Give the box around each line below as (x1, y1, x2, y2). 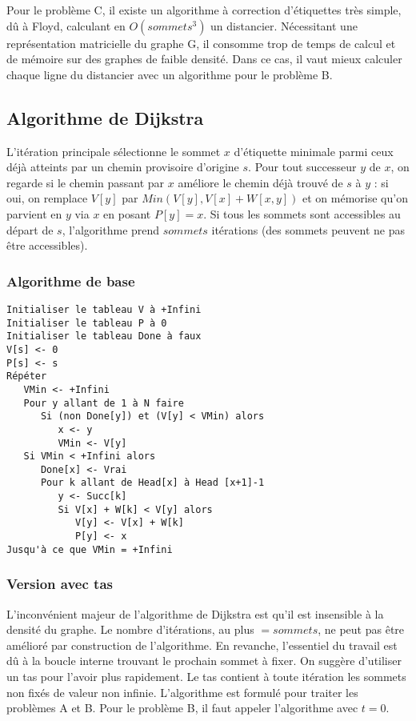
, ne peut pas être (318, 621, 405, 638)
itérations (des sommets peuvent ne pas (211, 221, 406, 238)
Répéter (6, 371, 47, 383)
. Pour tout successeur (248, 158, 357, 175)
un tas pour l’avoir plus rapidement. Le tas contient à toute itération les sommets (6, 668, 406, 685)
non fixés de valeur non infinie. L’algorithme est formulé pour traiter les (6, 683, 358, 700)
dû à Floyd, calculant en (6, 17, 126, 34)
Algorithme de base (6, 270, 135, 290)
